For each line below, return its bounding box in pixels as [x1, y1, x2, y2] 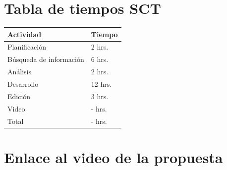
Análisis [7, 66, 31, 77]
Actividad [7, 29, 42, 39]
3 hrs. [91, 91, 109, 101]
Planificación [7, 42, 46, 52]
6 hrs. [91, 54, 109, 64]
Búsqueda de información [7, 54, 84, 64]
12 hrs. [91, 79, 112, 89]
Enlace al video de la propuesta [4, 147, 223, 167]
